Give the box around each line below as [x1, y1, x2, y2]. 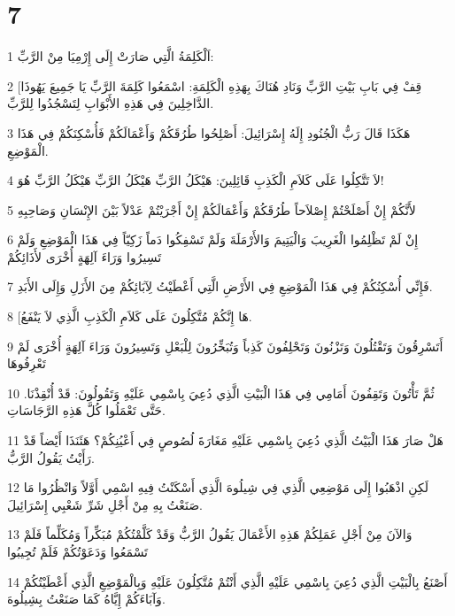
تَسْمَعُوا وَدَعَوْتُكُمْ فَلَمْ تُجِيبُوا [7, 543, 149, 560]
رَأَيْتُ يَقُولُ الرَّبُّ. [7, 448, 95, 466]
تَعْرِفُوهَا [7, 354, 46, 373]
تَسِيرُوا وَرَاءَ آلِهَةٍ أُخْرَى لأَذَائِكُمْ [7, 247, 162, 266]
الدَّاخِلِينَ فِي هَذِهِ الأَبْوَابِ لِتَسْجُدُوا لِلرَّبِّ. [7, 94, 214, 112]
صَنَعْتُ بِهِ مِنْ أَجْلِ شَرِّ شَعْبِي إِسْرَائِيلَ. [7, 495, 203, 513]
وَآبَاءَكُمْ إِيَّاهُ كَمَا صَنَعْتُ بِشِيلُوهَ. [7, 589, 166, 608]
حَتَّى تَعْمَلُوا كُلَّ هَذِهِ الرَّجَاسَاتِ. [7, 401, 166, 420]
